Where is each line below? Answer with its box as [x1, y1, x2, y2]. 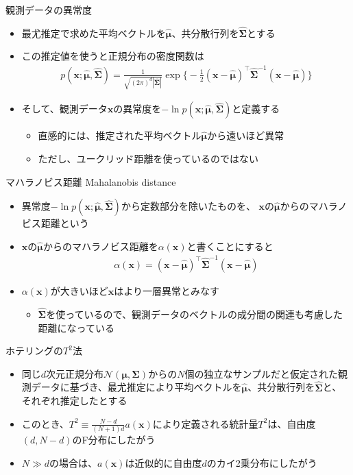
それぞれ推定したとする [21, 393, 127, 408]
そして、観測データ [21, 101, 108, 116]
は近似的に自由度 [125, 455, 202, 470]
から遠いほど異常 [207, 128, 284, 143]
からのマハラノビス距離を [42, 239, 158, 253]
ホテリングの [5, 343, 63, 358]
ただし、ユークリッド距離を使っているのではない [38, 151, 258, 166]
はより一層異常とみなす [114, 284, 219, 298]
